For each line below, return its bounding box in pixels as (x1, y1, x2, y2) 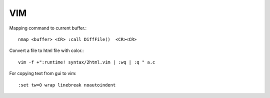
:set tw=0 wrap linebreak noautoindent (18, 82, 116, 87)
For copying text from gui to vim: (9, 70, 77, 76)
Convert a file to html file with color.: (9, 47, 84, 53)
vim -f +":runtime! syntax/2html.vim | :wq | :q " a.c (18, 59, 155, 65)
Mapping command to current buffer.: (9, 25, 87, 31)
